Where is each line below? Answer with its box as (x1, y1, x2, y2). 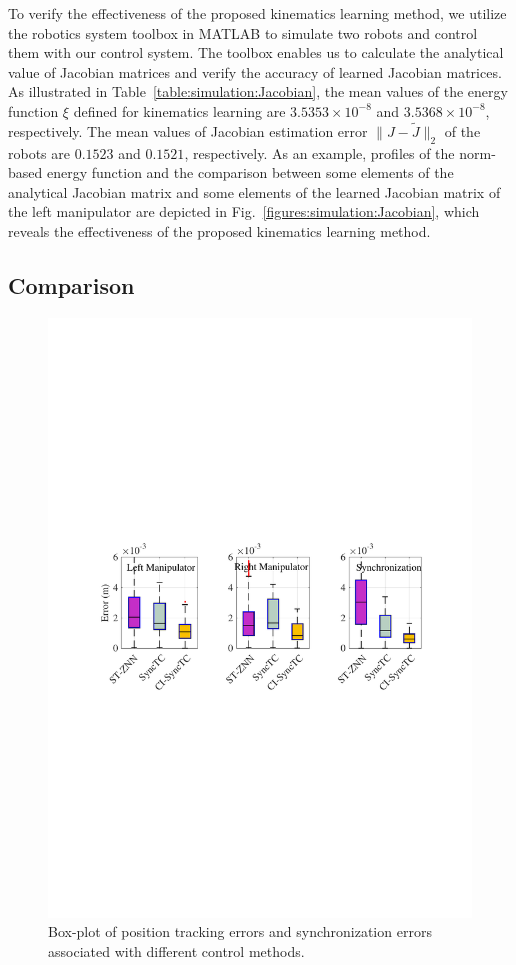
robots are (8, 142, 70, 163)
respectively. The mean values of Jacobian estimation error (8, 120, 368, 141)
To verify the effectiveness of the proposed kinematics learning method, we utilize (8, 3, 507, 23)
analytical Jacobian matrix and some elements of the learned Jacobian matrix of (8, 181, 501, 202)
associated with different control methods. (48, 940, 305, 961)
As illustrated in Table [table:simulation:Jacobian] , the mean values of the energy (8, 81, 508, 102)
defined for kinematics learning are (73, 100, 286, 121)
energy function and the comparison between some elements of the (46, 162, 454, 183)
